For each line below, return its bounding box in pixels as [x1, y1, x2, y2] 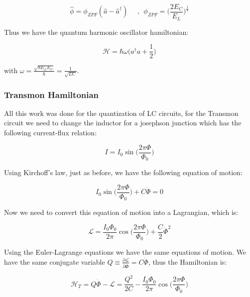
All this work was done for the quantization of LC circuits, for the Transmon [4, 107, 239, 118]
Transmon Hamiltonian [4, 88, 99, 100]
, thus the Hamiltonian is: [148, 256, 227, 267]
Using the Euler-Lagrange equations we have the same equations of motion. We [4, 247, 247, 257]
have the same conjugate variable [4, 256, 105, 267]
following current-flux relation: [4, 127, 97, 137]
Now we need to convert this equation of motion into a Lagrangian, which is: [4, 207, 239, 217]
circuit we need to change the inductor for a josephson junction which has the [4, 117, 242, 128]
